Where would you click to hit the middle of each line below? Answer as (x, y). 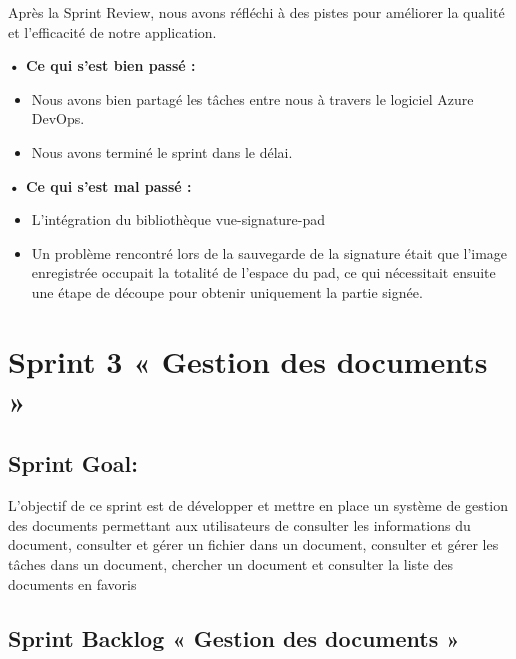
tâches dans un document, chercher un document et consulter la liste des (230, 564)
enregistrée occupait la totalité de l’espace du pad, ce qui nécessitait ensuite (263, 272)
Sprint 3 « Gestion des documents (248, 360)
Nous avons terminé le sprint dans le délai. (162, 151)
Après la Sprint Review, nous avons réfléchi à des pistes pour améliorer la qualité (256, 12)
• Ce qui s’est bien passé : (102, 65)
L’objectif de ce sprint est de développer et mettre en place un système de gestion (258, 505)
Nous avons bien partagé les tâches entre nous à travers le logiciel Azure (252, 98)
